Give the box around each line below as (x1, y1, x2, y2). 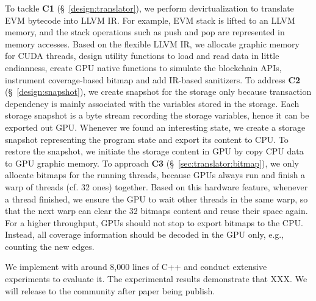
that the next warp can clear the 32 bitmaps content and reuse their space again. (5, 204, 308, 217)
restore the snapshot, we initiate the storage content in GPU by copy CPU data (5, 145, 304, 157)
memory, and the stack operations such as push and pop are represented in (5, 26, 285, 38)
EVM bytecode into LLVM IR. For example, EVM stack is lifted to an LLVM (5, 13, 295, 26)
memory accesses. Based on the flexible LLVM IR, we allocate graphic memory (5, 37, 300, 50)
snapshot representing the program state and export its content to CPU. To (5, 133, 289, 145)
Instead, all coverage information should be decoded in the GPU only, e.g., (5, 228, 284, 241)
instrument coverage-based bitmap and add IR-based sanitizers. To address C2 (5, 73, 301, 86)
